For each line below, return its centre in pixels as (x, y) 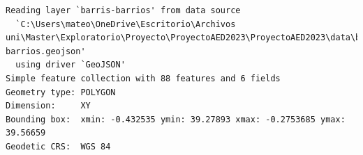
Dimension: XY (48, 106)
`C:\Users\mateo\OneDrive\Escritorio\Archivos (126, 24)
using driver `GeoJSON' (71, 65)
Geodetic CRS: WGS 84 (58, 146)
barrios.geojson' (46, 51)
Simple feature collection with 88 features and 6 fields (143, 78)
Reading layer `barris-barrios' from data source (123, 10)
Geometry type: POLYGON (61, 92)
